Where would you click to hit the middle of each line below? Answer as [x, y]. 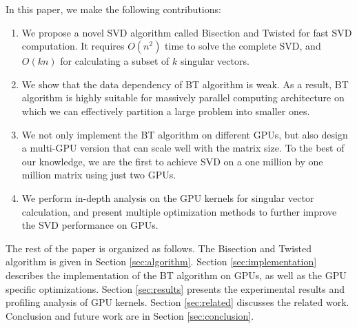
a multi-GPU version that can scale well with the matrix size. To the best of [183, 148]
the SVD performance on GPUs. [90, 225]
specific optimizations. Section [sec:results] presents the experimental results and [175, 288]
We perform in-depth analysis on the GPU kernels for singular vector [168, 197]
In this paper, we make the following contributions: [113, 9]
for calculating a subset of [115, 61]
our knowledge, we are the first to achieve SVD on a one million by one [172, 161]
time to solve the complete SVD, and [243, 46]
